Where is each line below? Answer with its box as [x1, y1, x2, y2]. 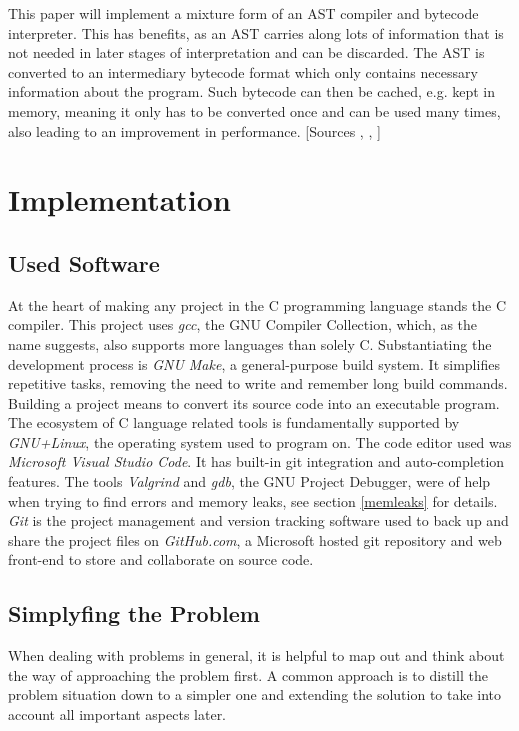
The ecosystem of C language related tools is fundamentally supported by [8, 412, 460, 433]
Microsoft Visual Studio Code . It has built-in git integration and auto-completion [8, 451, 505, 472]
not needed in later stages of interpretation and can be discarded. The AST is [8, 42, 485, 63]
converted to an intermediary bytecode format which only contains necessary [8, 61, 478, 82]
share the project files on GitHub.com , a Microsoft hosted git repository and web [8, 529, 502, 550]
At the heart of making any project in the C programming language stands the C [8, 294, 507, 315]
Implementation [8, 179, 231, 220]
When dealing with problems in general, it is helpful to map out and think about [8, 645, 505, 666]
